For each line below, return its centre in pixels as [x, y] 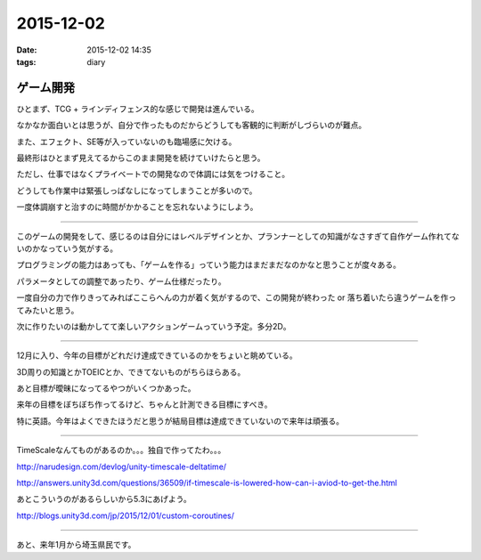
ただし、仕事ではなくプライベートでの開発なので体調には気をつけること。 [153, 174]
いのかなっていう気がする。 [67, 248]
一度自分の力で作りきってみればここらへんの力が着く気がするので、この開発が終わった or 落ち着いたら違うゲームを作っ [236, 297]
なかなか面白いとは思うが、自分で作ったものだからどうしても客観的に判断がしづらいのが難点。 [192, 126]
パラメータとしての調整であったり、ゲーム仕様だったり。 [121, 281]
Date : [27, 50]
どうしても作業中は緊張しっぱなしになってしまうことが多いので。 [137, 191]
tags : [26, 61]
